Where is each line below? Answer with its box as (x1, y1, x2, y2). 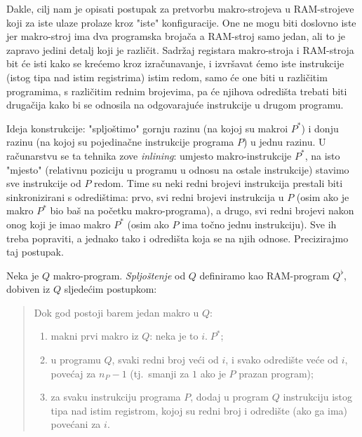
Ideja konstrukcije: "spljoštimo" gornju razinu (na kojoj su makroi (6, 120, 288, 135)
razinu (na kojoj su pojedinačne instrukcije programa (6, 134, 234, 149)
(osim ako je (296, 189, 349, 204)
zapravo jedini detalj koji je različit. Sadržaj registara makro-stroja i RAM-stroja (6, 42, 354, 57)
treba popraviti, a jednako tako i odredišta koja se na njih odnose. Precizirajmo (6, 230, 349, 245)
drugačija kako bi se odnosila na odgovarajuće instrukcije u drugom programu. (6, 97, 344, 112)
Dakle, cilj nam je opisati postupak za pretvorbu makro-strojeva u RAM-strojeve (6, 1, 354, 15)
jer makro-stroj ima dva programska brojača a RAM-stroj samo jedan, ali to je (6, 29, 345, 43)
